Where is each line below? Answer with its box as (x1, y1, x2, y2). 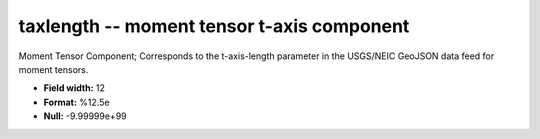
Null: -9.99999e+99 (43, 110, 127, 122)
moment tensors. (18, 63, 89, 75)
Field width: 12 (43, 82, 105, 94)
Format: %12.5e (43, 96, 110, 108)
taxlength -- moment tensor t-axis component (18, 15, 410, 37)
